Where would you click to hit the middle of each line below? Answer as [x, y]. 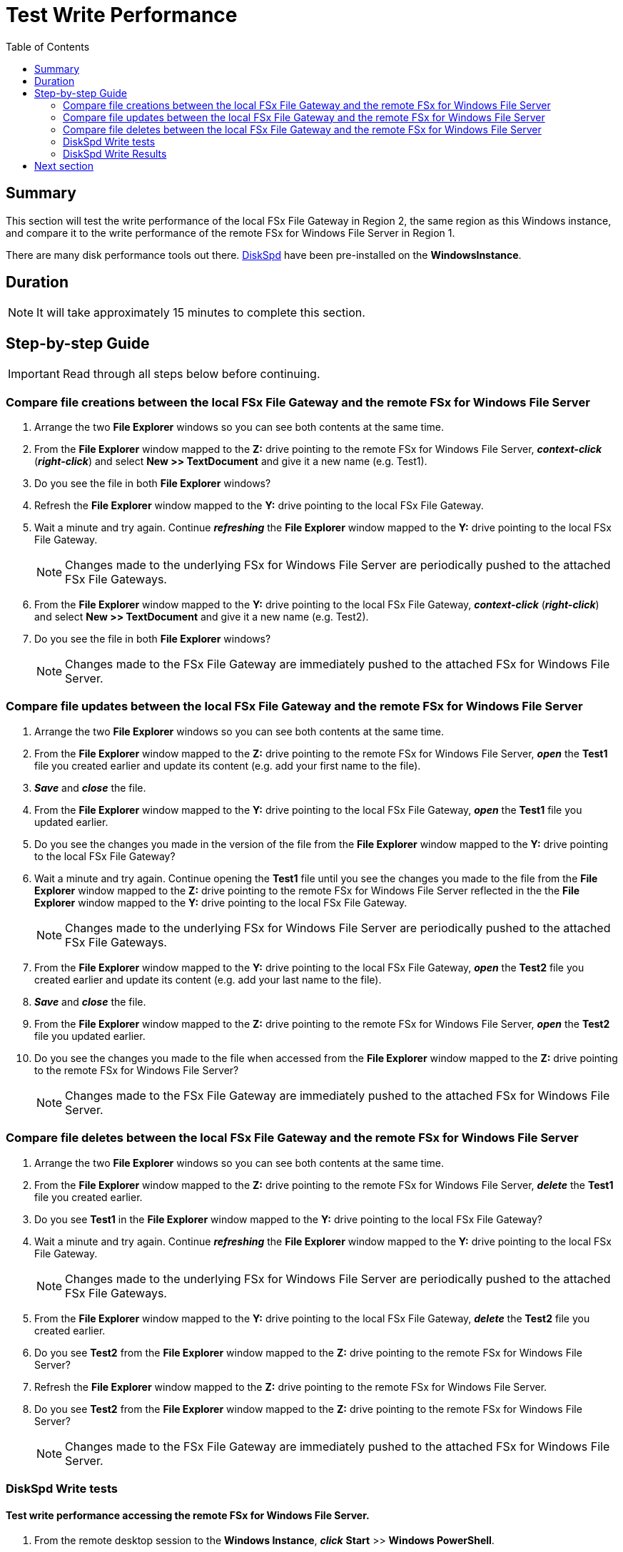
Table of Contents [48, 46]
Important [34, 374]
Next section [64, 165]
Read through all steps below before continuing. [191, 374]
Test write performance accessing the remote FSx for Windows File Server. [188, 1515]
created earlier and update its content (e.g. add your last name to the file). [208, 979]
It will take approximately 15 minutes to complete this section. [201, 313]
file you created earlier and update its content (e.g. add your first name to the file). [228, 765]
